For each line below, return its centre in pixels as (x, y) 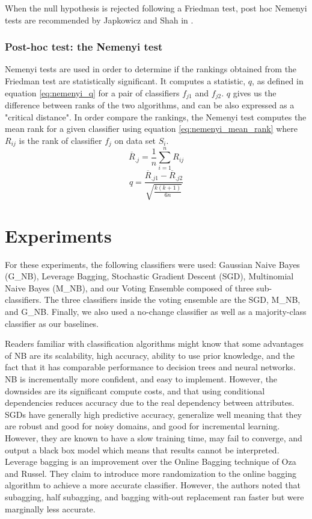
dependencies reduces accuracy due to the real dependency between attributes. (150, 402)
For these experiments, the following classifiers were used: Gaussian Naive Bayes (152, 264)
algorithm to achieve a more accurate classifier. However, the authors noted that (153, 485)
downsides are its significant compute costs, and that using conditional (135, 390)
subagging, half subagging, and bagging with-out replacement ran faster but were (154, 496)
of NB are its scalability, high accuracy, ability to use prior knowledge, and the (150, 355)
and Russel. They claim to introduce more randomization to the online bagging (151, 473)
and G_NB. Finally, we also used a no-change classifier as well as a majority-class (156, 311)
